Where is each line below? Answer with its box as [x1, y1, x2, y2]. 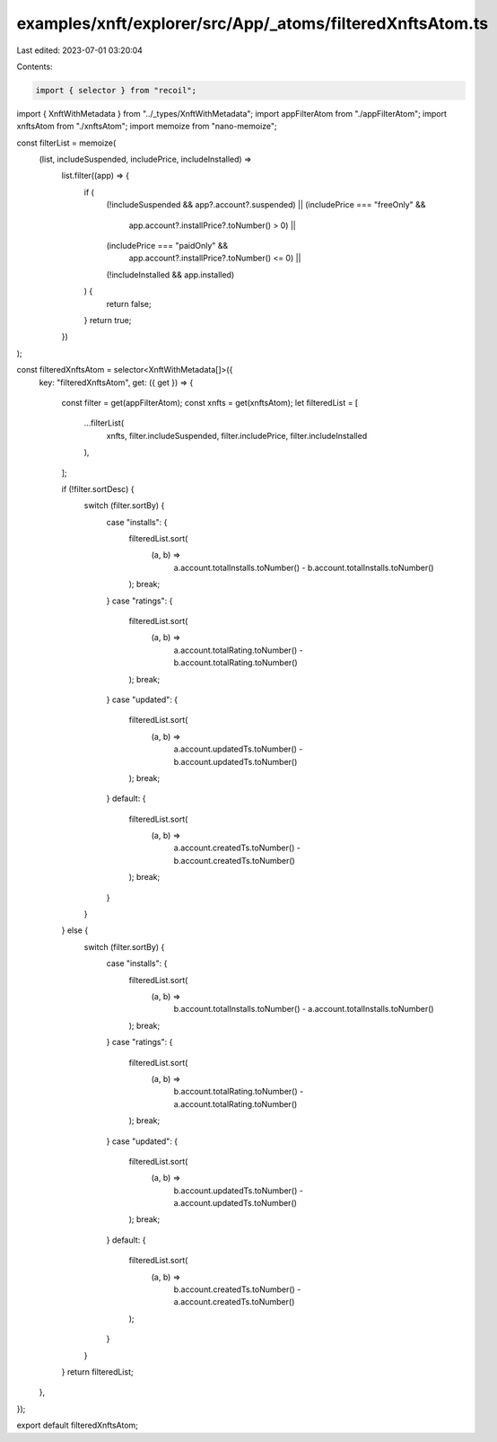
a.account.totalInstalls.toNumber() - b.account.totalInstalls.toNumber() [173, 562, 434, 573]
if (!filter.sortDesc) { [61, 483, 135, 494]
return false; [106, 298, 152, 309]
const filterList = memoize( [16, 137, 117, 148]
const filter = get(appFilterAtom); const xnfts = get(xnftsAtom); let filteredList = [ [61, 397, 359, 408]
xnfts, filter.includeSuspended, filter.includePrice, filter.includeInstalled [106, 430, 368, 441]
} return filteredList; [61, 1366, 134, 1377]
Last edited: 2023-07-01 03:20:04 [16, 45, 144, 56]
